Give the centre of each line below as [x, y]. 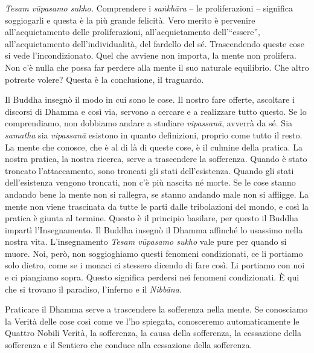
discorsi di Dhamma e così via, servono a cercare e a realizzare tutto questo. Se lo [156, 111]
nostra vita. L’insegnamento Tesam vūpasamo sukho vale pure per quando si [146, 241]
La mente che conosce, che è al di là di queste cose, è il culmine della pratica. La [154, 147]
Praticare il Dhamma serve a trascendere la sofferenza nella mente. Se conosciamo [156, 309]
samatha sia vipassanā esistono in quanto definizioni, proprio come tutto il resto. [154, 134]
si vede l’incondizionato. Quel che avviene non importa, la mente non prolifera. [151, 55]
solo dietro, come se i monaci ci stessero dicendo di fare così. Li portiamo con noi [155, 265]
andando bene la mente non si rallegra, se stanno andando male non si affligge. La [157, 194]
